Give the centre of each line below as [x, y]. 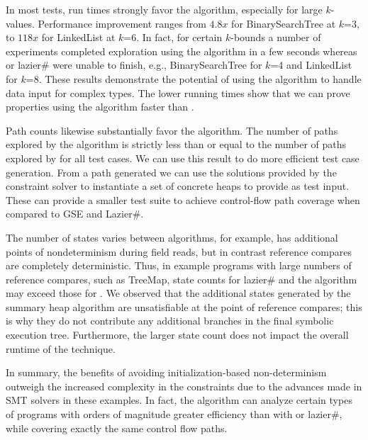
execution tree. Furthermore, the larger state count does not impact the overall [177, 335]
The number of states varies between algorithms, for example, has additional [172, 237]
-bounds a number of [276, 37]
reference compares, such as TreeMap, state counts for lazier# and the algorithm [182, 279]
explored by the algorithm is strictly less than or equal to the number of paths [176, 144]
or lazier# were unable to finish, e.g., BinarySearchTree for [134, 65]
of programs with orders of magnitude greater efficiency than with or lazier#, [174, 414]
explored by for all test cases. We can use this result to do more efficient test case [183, 158]
